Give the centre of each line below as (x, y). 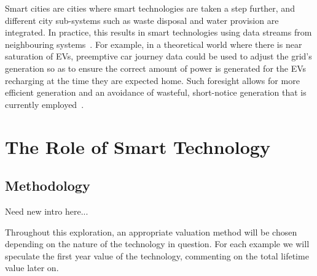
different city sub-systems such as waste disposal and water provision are (142, 20)
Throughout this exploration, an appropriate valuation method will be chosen (151, 232)
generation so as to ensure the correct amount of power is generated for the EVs (156, 68)
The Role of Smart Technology (138, 146)
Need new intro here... (47, 211)
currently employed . (45, 104)
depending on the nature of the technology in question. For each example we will (157, 244)
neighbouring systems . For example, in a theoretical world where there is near (154, 44)
